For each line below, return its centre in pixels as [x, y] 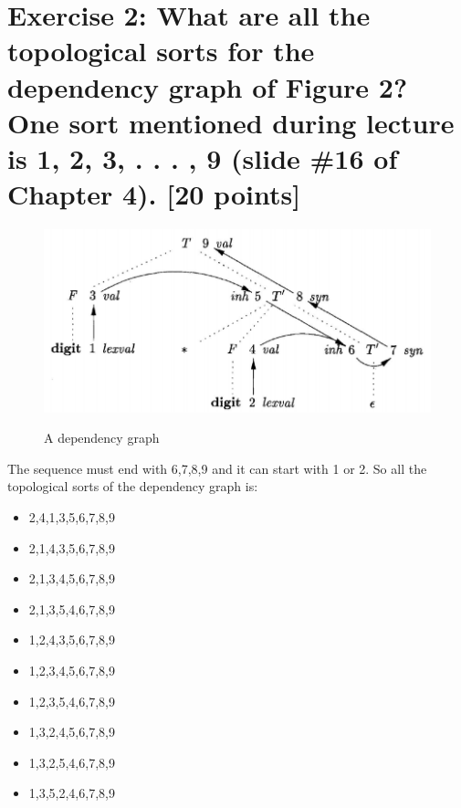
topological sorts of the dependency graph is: [133, 486]
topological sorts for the [161, 51]
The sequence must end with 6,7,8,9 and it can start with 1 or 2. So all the [217, 468]
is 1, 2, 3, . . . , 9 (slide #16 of [203, 157]
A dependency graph [102, 438]
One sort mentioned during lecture [231, 122]
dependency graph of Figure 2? [208, 86]
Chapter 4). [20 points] [154, 194]
